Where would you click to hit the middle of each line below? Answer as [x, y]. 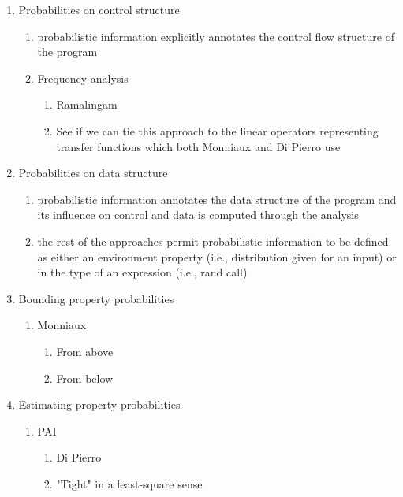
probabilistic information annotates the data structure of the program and [217, 199]
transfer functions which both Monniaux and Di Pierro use [198, 146]
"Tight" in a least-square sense [129, 483]
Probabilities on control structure [99, 9]
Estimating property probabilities [99, 404]
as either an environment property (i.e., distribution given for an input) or [217, 256]
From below [85, 378]
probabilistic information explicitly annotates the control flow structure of [216, 36]
